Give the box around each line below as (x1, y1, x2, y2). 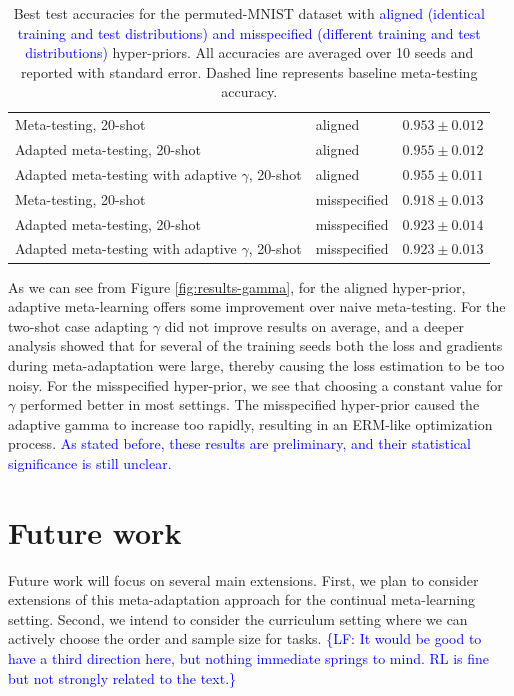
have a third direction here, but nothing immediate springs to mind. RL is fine (8, 647, 490, 668)
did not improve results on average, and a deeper (164, 315, 465, 336)
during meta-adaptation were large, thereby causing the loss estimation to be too (8, 354, 505, 375)
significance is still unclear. (8, 452, 172, 473)
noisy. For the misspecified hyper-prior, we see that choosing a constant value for (8, 374, 503, 395)
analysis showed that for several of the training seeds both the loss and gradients (8, 335, 503, 356)
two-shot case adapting (8, 315, 149, 336)
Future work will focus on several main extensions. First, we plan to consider (8, 569, 479, 590)
